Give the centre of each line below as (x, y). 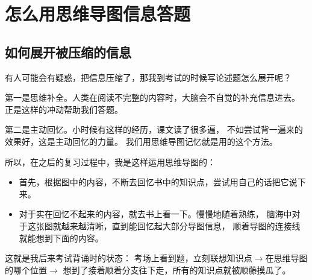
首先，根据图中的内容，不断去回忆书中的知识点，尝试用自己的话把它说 (158, 182)
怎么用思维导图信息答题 (98, 14)
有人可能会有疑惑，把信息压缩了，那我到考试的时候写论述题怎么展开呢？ (148, 77)
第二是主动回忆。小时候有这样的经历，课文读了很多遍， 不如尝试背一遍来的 (154, 129)
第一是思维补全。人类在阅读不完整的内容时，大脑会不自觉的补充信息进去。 (152, 97)
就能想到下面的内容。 (61, 237)
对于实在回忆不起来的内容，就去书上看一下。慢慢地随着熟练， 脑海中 (155, 214)
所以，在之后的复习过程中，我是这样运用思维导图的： (110, 161)
